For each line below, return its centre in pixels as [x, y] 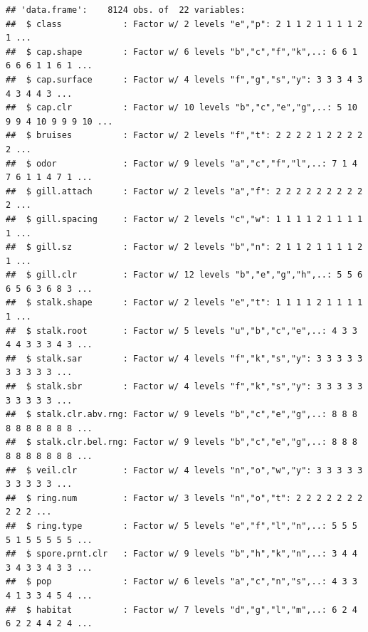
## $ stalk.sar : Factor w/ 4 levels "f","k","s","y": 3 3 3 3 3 [184, 358]
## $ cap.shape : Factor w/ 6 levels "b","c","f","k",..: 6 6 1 [182, 52]
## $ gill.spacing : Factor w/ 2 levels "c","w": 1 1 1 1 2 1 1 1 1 [184, 219]
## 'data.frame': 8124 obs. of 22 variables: [126, 10]
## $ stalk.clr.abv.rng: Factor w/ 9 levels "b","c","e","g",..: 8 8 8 [182, 415]
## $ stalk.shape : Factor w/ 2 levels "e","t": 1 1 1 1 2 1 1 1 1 [184, 303]
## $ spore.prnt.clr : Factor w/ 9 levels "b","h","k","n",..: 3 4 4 [182, 554]
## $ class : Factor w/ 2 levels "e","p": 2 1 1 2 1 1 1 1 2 [184, 24]
